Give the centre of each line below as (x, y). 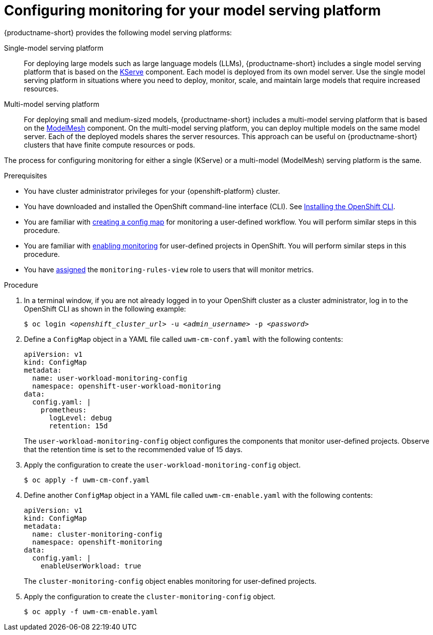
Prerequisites (26, 175)
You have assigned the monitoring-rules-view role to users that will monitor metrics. (169, 269)
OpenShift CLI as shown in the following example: (105, 309)
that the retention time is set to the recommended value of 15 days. (133, 449)
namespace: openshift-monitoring (97, 542)
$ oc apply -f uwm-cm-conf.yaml (87, 480)
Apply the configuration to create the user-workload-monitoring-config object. (162, 465)
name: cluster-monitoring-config (97, 534)
